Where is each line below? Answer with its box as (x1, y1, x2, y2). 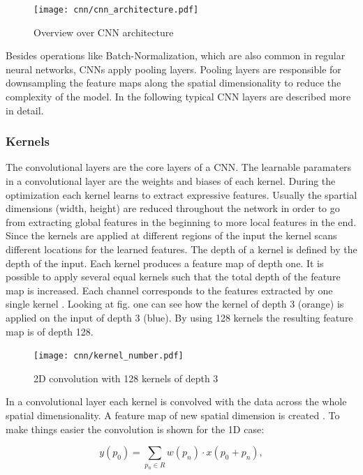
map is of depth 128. (6, 324, 94, 338)
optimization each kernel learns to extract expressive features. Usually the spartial (6, 187, 357, 202)
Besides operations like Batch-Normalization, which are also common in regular (6, 48, 346, 63)
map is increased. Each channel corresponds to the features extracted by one (6, 282, 333, 297)
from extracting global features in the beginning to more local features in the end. (6, 214, 357, 229)
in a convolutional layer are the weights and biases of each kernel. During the (6, 174, 336, 188)
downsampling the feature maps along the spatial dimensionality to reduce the (6, 75, 341, 90)
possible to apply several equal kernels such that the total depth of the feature (6, 269, 341, 284)
